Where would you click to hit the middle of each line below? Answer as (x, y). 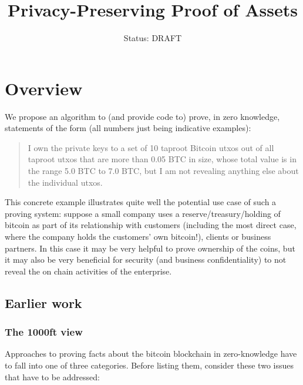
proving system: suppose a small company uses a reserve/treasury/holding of (143, 213)
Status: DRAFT (153, 38)
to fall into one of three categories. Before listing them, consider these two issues (149, 365)
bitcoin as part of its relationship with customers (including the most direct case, (151, 225)
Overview (44, 88)
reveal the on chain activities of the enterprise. (88, 271)
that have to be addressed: (52, 376)
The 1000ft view (44, 332)
